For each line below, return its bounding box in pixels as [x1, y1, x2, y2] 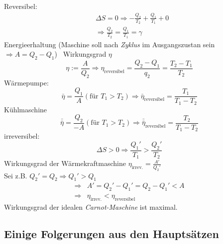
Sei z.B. [4, 170, 27, 180]
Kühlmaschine [4, 104, 47, 114]
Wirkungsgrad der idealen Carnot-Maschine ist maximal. [4, 202, 178, 212]
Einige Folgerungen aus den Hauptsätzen [4, 226, 219, 241]
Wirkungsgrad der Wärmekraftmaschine [4, 158, 126, 168]
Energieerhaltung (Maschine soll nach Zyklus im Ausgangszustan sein [4, 39, 215, 49]
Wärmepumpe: [4, 77, 49, 87]
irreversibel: [4, 131, 40, 141]
